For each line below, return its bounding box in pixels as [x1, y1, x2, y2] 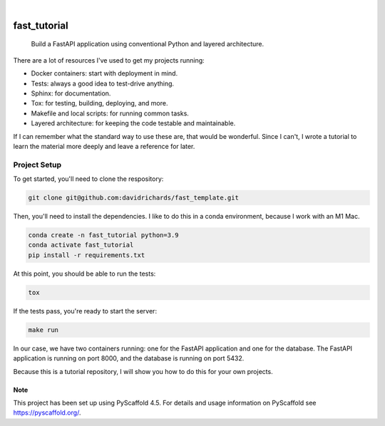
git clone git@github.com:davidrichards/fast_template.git [28, 194, 239, 202]
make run [28, 326, 59, 334]
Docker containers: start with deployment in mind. [31, 69, 178, 78]
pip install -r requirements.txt [28, 251, 145, 259]
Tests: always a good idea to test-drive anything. [31, 79, 175, 88]
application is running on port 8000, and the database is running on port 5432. [13, 354, 245, 363]
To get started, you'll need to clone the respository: [13, 175, 164, 183]
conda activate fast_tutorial [28, 241, 134, 249]
